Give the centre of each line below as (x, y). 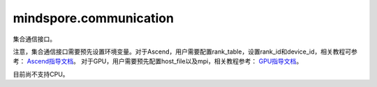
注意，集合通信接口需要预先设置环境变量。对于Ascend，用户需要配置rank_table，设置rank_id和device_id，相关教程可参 (185, 52)
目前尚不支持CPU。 (41, 74)
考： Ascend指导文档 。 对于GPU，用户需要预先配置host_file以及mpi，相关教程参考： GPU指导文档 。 (158, 61)
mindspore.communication (94, 18)
